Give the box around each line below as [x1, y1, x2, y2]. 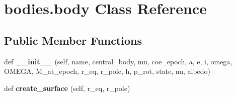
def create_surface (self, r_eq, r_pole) [4, 82, 130, 93]
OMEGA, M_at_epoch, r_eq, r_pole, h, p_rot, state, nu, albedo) [4, 66, 211, 76]
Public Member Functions [4, 32, 142, 48]
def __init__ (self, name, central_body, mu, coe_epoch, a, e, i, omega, [4, 56, 232, 66]
